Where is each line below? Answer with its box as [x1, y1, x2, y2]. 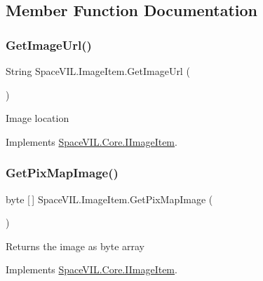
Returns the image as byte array [6, 238, 145, 253]
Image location [6, 111, 69, 125]
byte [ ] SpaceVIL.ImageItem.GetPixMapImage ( [6, 191, 213, 206]
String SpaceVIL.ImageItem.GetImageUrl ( [6, 64, 190, 78]
